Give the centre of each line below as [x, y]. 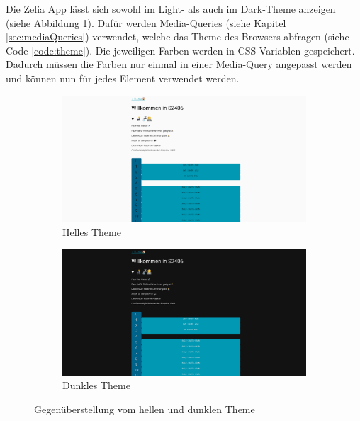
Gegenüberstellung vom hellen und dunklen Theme [145, 409]
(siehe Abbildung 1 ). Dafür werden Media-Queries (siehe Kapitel [146, 22]
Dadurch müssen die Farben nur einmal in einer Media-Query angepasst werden [179, 64]
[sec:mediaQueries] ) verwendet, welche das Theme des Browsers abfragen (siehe [178, 37]
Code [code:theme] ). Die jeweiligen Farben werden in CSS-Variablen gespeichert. [180, 50]
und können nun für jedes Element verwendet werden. [123, 78]
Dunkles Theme [96, 385]
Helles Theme [92, 231]
